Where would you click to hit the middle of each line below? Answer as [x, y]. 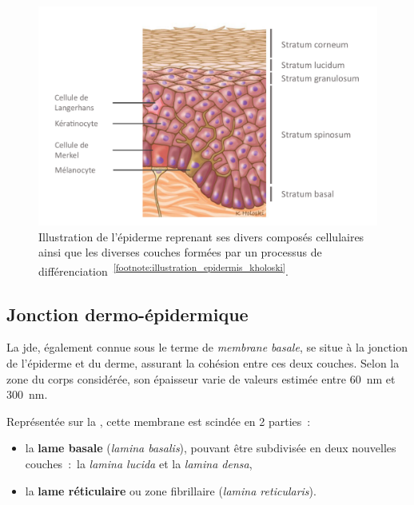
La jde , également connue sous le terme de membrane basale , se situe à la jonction [207, 347]
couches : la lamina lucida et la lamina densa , [139, 463]
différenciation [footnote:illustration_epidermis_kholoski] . [163, 269]
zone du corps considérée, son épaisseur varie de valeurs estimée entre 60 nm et [201, 378]
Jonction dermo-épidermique [127, 314]
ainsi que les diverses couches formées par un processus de [180, 252]
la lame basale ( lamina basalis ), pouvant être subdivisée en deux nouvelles [211, 448]
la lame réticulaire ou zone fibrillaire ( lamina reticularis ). [171, 490]
